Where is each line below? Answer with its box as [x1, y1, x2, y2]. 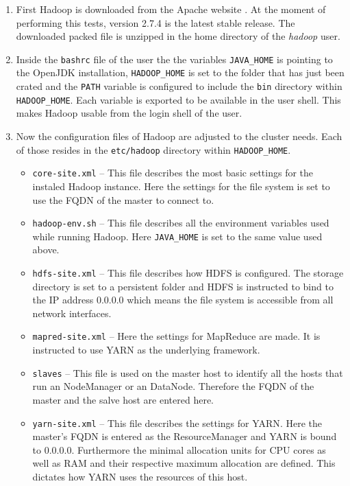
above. [32, 242, 60, 257]
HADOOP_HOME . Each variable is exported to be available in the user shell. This [16, 92, 341, 106]
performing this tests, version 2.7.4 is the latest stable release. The [16, 15, 295, 30]
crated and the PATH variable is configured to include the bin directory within [16, 79, 342, 93]
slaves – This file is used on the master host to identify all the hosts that [32, 365, 343, 380]
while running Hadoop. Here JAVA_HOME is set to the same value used [32, 229, 323, 243]
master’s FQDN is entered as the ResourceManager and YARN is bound [32, 429, 337, 443]
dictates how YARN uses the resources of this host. [32, 469, 248, 483]
